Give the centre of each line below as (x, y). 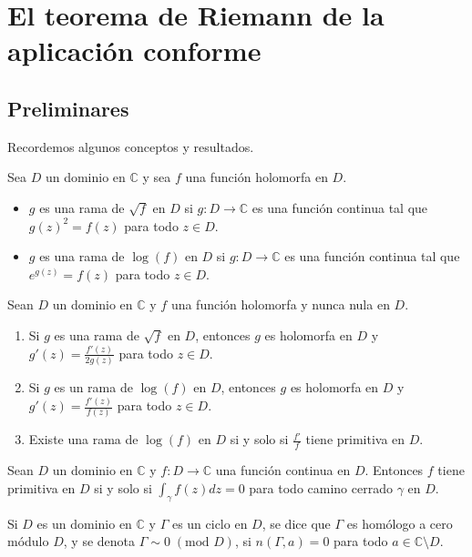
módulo (28, 541)
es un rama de (93, 387)
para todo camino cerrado (321, 487)
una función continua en (283, 470)
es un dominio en (84, 523)
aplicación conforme (134, 51)
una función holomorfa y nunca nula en (280, 304)
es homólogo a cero (400, 523)
